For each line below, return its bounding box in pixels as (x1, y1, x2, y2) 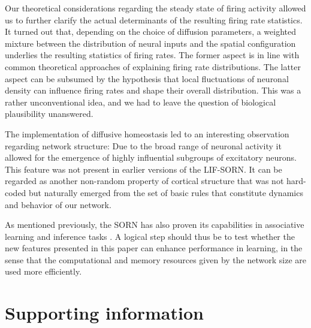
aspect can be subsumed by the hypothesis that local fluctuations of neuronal (5, 72, 289, 85)
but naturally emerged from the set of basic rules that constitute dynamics (29, 186, 303, 198)
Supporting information (5, 300, 204, 325)
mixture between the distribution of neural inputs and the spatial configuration (5, 37, 296, 49)
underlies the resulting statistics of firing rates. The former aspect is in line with (5, 49, 300, 61)
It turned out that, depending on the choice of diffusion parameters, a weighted (5, 25, 297, 38)
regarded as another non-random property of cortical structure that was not (5, 174, 284, 187)
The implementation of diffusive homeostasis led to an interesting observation (5, 127, 289, 140)
